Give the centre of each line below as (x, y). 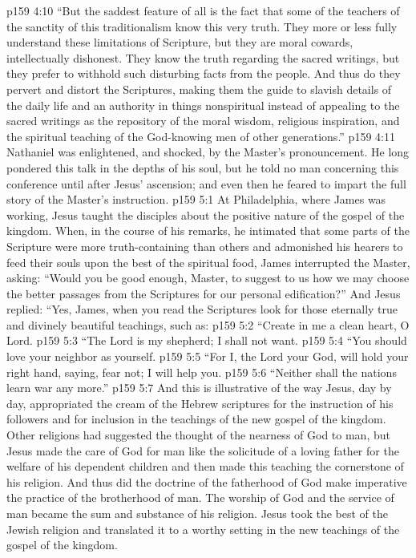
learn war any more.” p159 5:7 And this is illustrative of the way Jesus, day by (199, 388)
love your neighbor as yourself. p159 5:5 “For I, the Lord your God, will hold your (208, 356)
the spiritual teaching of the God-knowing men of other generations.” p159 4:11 (201, 136)
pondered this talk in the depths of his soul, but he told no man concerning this (203, 167)
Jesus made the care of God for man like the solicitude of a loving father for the (203, 450)
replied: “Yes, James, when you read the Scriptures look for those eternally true (202, 309)
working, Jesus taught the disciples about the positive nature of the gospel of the (206, 214)
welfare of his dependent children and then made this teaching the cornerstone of (205, 466)
